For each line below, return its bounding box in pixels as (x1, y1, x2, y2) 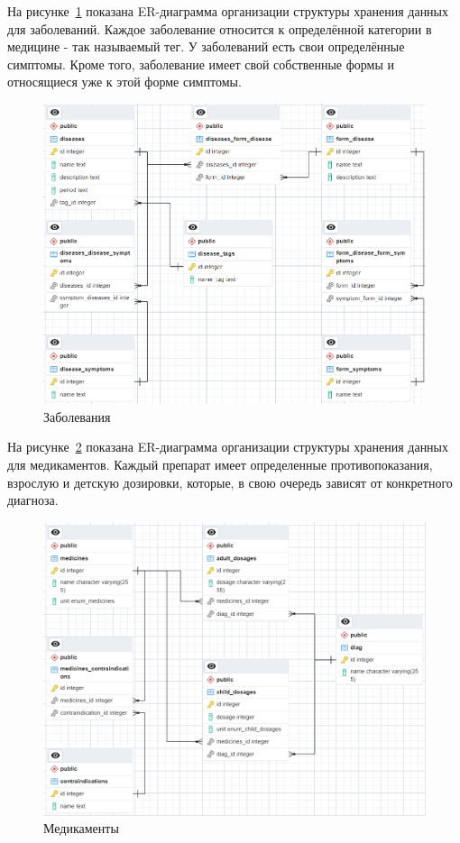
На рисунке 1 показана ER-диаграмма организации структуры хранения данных (7, 2, 449, 20)
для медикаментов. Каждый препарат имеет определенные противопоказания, (7, 454, 433, 473)
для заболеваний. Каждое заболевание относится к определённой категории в (7, 19, 432, 38)
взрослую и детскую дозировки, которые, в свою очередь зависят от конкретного (7, 472, 453, 491)
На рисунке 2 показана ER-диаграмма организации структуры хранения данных (7, 437, 449, 456)
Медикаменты (43, 819, 119, 838)
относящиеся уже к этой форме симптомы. (7, 72, 242, 91)
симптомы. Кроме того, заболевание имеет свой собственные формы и (7, 54, 395, 73)
